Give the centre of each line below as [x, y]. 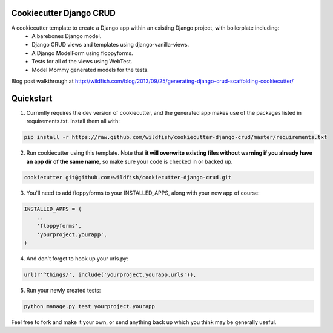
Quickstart [32, 98]
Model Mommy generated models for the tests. [91, 70]
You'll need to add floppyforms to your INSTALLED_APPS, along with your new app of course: [143, 193]
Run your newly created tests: [64, 290]
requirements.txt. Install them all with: [73, 121]
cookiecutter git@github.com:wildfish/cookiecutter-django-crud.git [128, 177]
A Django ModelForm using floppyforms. [82, 53]
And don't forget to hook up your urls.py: [77, 259]
